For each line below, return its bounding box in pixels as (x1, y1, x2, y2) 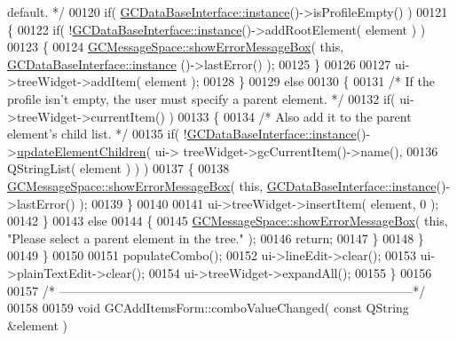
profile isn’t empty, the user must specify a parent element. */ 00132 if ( (7, 89, 396, 107)
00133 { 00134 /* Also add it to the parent (177, 107, 412, 125)
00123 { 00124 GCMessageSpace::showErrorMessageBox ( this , (7, 37, 344, 56)
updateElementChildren (16, 141, 146, 160)
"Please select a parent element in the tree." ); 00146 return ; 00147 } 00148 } (7, 228, 424, 247)
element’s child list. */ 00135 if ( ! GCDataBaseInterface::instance (7, 124, 357, 143)
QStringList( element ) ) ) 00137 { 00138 (7, 159, 230, 178)
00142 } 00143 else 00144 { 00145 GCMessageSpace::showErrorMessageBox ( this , (7, 211, 448, 230)
